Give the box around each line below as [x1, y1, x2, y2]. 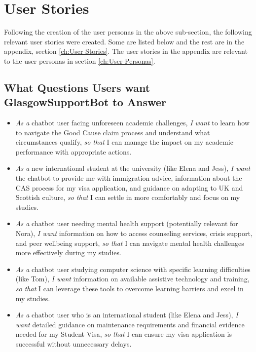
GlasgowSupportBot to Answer [4, 94, 166, 110]
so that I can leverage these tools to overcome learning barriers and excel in [15, 283, 244, 293]
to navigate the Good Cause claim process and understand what [15, 127, 210, 137]
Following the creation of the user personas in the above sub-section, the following [4, 27, 252, 37]
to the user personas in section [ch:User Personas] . [4, 55, 155, 66]
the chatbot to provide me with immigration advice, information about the [15, 173, 242, 183]
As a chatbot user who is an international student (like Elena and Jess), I [15, 310, 238, 320]
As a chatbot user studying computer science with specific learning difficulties [15, 264, 251, 274]
